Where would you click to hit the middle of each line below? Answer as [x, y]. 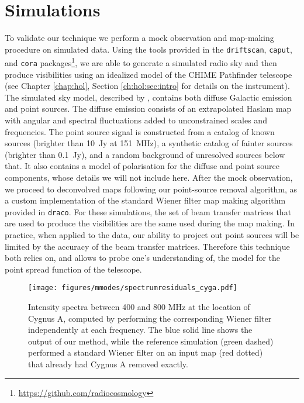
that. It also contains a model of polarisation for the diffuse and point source [142, 166]
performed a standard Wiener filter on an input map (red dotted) [146, 352]
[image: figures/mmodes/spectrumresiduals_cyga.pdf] [133, 288]
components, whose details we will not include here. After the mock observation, [149, 178]
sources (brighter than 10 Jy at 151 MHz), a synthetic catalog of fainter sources [149, 143]
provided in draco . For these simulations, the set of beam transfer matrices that [148, 211]
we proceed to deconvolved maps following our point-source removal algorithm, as [151, 189]
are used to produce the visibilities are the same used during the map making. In [150, 223]
